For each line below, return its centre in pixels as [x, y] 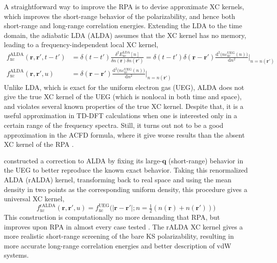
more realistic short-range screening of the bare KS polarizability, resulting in [119, 236]
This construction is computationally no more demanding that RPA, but [112, 217]
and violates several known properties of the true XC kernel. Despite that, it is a [124, 106]
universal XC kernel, [34, 199]
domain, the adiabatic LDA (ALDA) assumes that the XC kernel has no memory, [125, 35]
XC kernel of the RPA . [39, 144]
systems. [16, 255]
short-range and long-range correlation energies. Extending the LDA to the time [123, 26]
